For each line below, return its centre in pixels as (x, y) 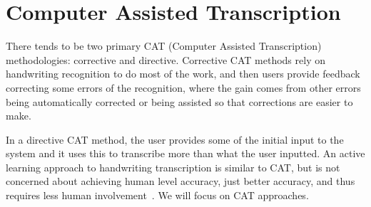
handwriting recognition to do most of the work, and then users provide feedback (183, 74)
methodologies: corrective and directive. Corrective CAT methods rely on (166, 59)
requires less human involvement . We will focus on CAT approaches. (157, 195)
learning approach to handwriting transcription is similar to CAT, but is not (173, 167)
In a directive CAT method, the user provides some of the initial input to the (175, 139)
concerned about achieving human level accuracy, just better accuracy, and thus (181, 181)
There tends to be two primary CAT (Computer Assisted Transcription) (164, 46)
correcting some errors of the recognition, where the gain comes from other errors (183, 87)
